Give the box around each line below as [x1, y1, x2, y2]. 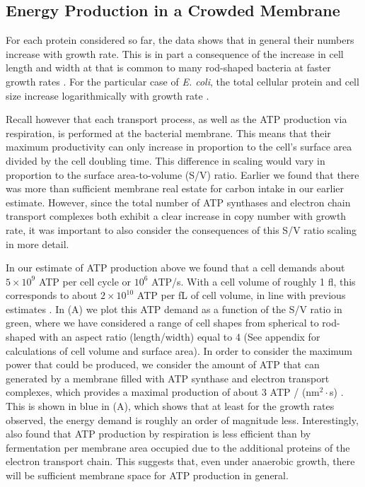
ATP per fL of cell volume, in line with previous [137, 288, 346, 303]
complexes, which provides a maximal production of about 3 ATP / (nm [6, 385, 320, 399]
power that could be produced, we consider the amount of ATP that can [6, 357, 320, 372]
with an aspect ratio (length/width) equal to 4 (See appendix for [39, 329, 320, 344]
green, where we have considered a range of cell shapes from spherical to [6, 315, 319, 330]
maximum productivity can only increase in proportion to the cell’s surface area [6, 139, 352, 154]
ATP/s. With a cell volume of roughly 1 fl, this [151, 274, 356, 288]
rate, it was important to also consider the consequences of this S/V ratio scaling [6, 222, 357, 237]
